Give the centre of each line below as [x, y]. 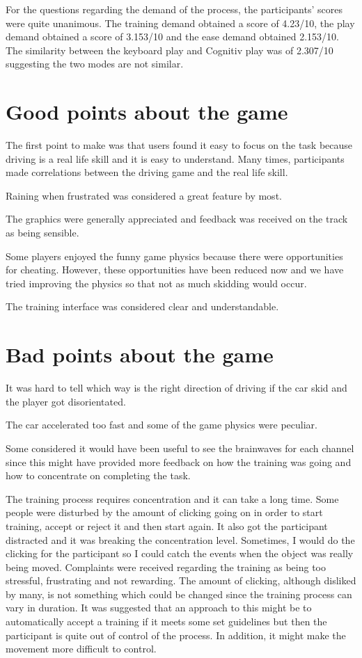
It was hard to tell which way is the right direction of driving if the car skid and [176, 388]
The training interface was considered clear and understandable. [142, 306]
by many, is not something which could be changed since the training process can [179, 594]
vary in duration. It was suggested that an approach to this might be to [159, 608]
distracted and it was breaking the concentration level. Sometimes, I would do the [180, 539]
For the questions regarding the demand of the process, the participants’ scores [174, 9]
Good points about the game [147, 112]
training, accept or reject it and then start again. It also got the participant [167, 525]
